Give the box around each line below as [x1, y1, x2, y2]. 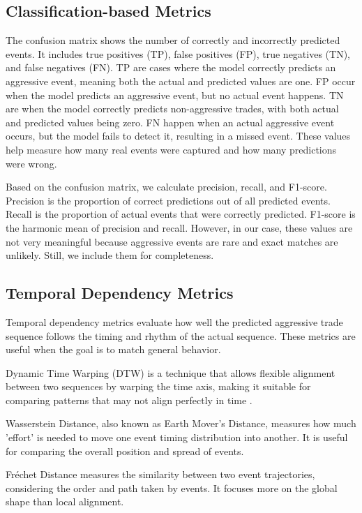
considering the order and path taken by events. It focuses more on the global [6, 480, 338, 495]
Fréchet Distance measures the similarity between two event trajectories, [6, 467, 315, 482]
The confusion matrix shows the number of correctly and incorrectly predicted [6, 33, 340, 47]
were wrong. [6, 156, 57, 170]
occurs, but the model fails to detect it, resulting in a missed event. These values [6, 128, 351, 143]
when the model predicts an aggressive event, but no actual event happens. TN [6, 87, 344, 102]
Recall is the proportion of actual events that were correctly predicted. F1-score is [6, 207, 356, 221]
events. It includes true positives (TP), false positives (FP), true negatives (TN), [6, 46, 350, 61]
